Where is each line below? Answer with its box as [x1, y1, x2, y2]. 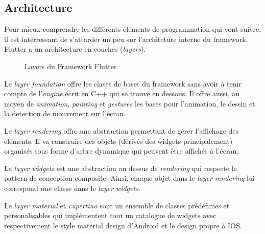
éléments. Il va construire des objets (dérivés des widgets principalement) [4, 135, 233, 146]
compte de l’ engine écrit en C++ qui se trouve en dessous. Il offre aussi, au [4, 88, 240, 99]
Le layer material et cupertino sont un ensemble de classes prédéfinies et [4, 200, 230, 210]
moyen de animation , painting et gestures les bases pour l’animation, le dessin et [4, 98, 255, 109]
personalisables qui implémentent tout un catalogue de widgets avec [4, 210, 216, 221]
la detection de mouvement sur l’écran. [4, 108, 126, 119]
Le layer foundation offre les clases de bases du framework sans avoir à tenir [4, 78, 242, 89]
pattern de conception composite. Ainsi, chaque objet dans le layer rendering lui [4, 173, 255, 183]
